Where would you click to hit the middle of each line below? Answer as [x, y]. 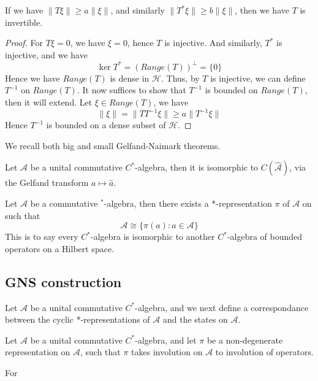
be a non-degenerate [245, 340]
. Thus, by [180, 78]
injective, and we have [46, 54]
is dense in [130, 78]
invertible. [24, 22]
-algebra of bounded [265, 237]
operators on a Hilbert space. [59, 248]
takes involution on [167, 352]
